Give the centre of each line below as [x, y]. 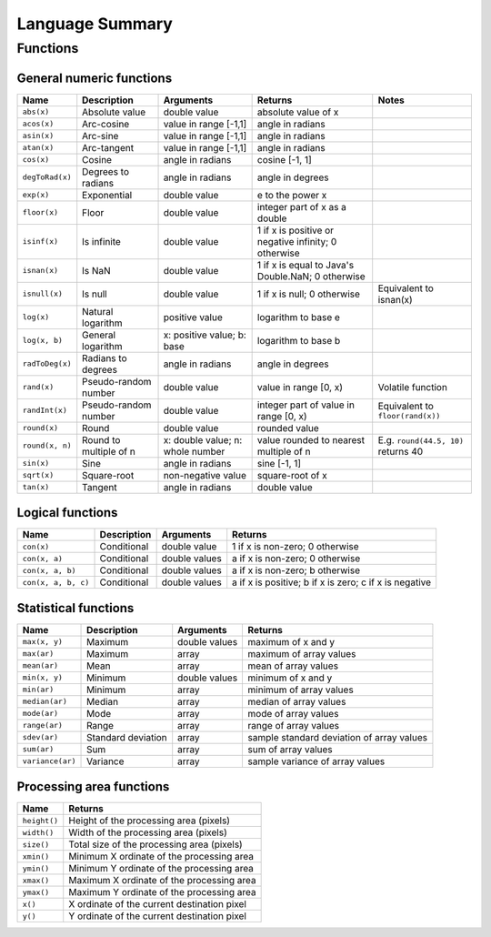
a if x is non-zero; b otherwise [296, 570]
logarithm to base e [299, 317]
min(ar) [38, 690]
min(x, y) [43, 678]
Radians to [105, 358]
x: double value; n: [203, 439]
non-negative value [205, 475]
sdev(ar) [40, 737]
